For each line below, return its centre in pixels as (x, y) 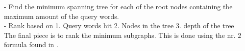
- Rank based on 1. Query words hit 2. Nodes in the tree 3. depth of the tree (119, 25)
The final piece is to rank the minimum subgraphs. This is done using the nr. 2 (123, 35)
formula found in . (31, 44)
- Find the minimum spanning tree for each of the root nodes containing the (118, 6)
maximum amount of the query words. (61, 16)
